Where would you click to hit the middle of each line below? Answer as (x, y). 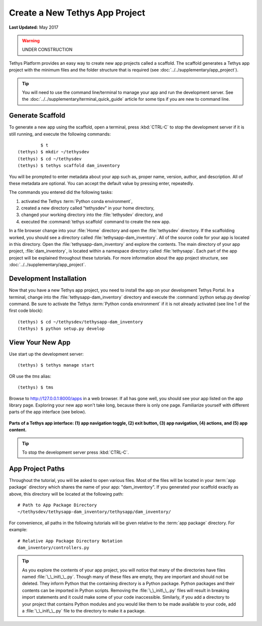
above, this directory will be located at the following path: (66, 494)
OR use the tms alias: (30, 376)
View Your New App (40, 342)
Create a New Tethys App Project (77, 13)
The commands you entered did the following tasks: (61, 192)
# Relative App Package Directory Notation (70, 541)
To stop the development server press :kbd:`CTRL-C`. (75, 452)
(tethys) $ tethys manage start (56, 365)
